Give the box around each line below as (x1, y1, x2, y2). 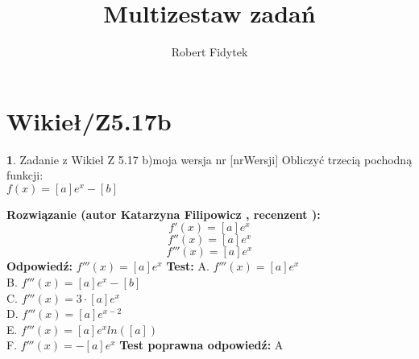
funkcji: (6, 167, 44, 184)
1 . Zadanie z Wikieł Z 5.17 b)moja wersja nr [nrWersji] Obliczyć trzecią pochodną (6, 151, 413, 167)
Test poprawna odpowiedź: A (119, 336, 284, 353)
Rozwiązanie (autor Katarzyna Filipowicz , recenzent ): (6, 205, 321, 222)
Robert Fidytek (171, 43, 248, 60)
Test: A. (166, 258, 209, 274)
